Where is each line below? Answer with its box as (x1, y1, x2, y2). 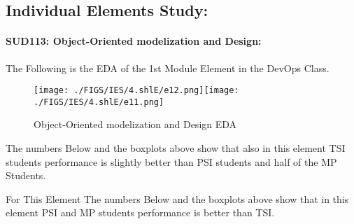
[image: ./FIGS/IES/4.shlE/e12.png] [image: (34, 85, 239, 96)
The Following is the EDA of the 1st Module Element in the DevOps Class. (6, 60, 330, 75)
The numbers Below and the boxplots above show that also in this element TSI (6, 141, 346, 155)
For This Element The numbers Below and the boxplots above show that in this (6, 191, 349, 206)
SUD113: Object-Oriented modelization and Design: (6, 34, 262, 48)
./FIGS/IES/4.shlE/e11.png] (34, 97, 164, 107)
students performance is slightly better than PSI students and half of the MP (6, 154, 337, 169)
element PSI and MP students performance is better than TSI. (6, 205, 275, 220)
